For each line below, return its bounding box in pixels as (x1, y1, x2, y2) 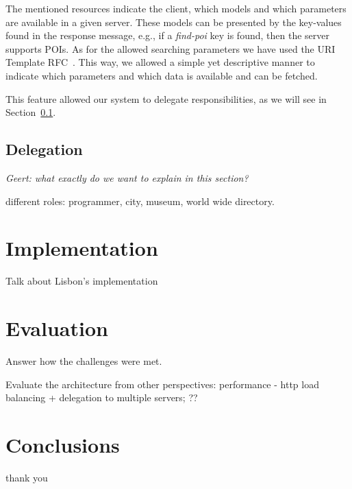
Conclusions (5, 430, 120, 458)
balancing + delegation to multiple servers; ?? (5, 390, 198, 405)
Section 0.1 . (5, 105, 56, 119)
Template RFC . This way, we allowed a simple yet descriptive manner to (5, 55, 315, 69)
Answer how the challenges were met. (5, 353, 162, 368)
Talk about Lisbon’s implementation (5, 274, 158, 288)
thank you (5, 470, 48, 484)
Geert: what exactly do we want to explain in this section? (5, 170, 249, 184)
